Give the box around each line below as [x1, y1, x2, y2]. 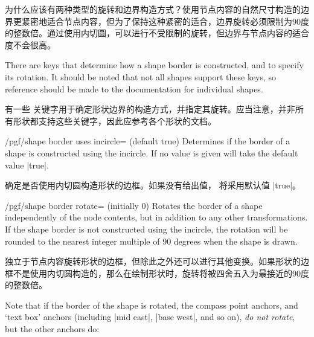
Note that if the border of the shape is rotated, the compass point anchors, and [5, 298, 298, 311]
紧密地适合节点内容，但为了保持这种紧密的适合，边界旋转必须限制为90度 [21, 14, 309, 27]
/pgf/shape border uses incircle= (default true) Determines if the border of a [5, 135, 290, 147]
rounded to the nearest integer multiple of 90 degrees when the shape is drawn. [5, 234, 298, 247]
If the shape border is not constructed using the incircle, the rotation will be [5, 222, 288, 235]
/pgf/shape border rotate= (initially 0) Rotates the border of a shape [5, 199, 263, 211]
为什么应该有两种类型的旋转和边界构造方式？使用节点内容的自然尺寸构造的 [5, 3, 301, 15]
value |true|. [5, 158, 49, 171]
